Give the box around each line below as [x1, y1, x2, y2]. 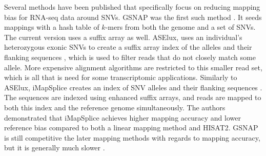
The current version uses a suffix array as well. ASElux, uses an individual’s [4, 31, 242, 42]
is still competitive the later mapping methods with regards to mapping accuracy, [4, 132, 260, 143]
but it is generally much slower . [4, 142, 105, 153]
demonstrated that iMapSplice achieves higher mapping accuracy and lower [4, 112, 241, 123]
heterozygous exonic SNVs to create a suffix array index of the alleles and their [4, 42, 252, 52]
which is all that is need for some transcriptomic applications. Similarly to [4, 72, 237, 83]
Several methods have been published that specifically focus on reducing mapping [4, 2, 260, 12]
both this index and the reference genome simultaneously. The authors [4, 102, 226, 112]
